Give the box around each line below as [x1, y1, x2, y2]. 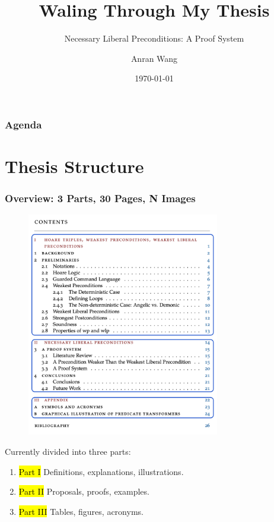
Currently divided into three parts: [5, 445, 131, 458]
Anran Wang [130, 52, 178, 64]
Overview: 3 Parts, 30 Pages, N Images [5, 191, 196, 206]
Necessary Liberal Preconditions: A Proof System [64, 32, 244, 45]
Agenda [5, 117, 42, 131]
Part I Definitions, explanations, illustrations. [18, 465, 184, 477]
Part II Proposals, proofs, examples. [18, 485, 149, 498]
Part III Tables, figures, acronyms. [18, 505, 144, 517]
